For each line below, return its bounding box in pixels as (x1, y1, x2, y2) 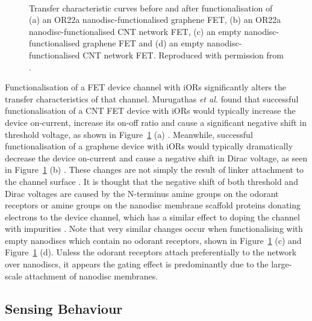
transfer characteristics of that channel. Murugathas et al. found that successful (5, 92, 299, 105)
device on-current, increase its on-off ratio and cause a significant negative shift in (5, 116, 307, 128)
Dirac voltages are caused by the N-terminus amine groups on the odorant (5, 187, 279, 199)
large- (271, 258, 292, 270)
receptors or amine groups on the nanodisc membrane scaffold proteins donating (5, 199, 301, 211)
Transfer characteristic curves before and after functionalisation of (29, 1, 273, 14)
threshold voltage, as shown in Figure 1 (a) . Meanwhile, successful (5, 128, 253, 140)
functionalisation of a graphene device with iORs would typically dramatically (5, 140, 293, 152)
